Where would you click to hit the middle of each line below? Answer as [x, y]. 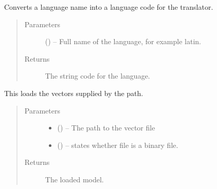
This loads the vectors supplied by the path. [74, 93]
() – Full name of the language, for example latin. [123, 41]
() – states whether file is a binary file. [118, 145]
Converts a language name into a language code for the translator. [109, 7]
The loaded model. [74, 179]
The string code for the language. [97, 76]
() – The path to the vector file [106, 128]
